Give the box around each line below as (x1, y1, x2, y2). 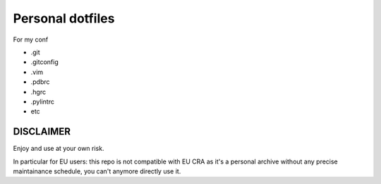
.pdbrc (30, 78, 50, 86)
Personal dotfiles (13, 11, 115, 26)
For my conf (13, 35, 49, 44)
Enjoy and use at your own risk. (13, 145, 104, 153)
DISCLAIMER (13, 125, 71, 137)
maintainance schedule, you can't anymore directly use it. (13, 166, 181, 176)
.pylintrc (30, 97, 54, 106)
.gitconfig (30, 58, 59, 66)
